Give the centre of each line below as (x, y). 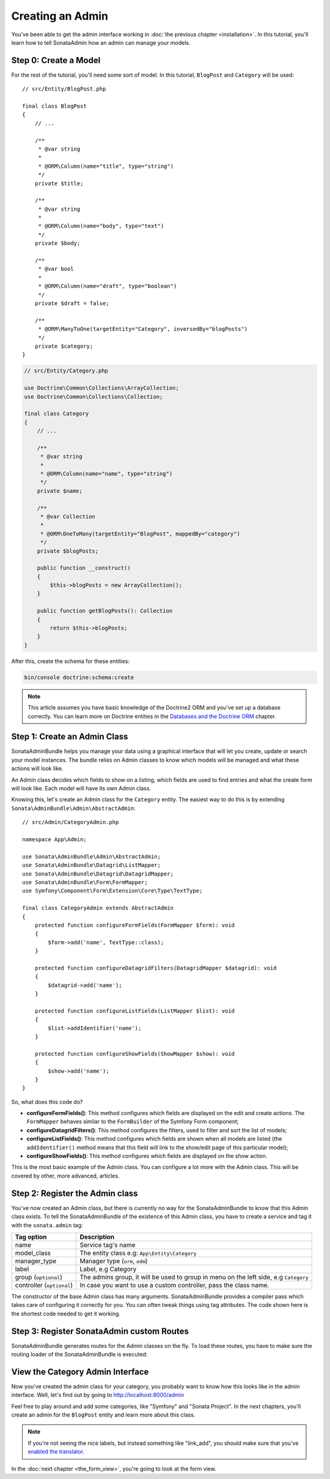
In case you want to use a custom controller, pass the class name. (174, 1285)
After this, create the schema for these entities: (71, 661)
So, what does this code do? (47, 1102)
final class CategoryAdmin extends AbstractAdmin (98, 908)
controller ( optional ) (44, 1285)
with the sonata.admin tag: (47, 1225)
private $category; (64, 346)
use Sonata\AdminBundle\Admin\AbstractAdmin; (92, 857)
